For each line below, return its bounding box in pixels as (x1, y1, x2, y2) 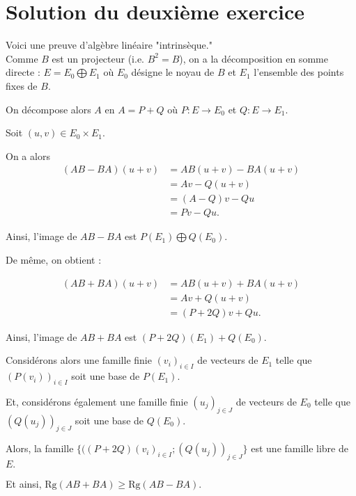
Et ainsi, (6, 477, 42, 491)
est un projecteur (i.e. (52, 51, 144, 65)
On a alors (6, 148, 50, 163)
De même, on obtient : (6, 253, 102, 266)
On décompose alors (6, 102, 91, 116)
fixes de (6, 78, 38, 93)
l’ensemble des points (254, 65, 344, 79)
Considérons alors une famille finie (6, 353, 152, 367)
